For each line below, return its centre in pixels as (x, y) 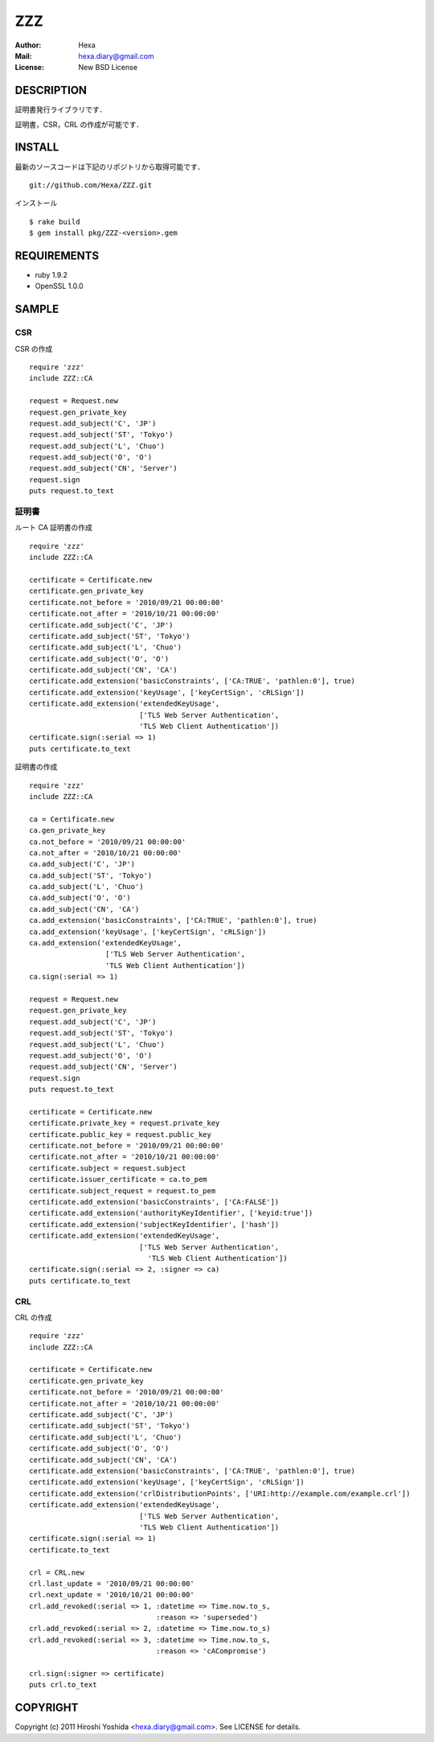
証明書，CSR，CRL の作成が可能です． (79, 124)
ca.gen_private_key (68, 830)
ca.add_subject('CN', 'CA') (84, 909)
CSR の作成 (34, 348)
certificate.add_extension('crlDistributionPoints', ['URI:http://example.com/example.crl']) (220, 1493)
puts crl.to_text (63, 1685)
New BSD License (108, 68)
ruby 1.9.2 (51, 275)
